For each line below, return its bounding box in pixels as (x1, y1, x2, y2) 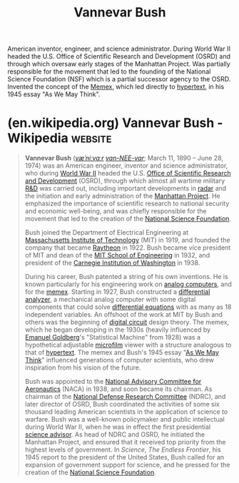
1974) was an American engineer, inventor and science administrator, (24, 161, 228, 170)
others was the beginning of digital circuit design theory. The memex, (24, 318, 230, 327)
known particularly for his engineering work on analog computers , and (24, 280, 232, 289)
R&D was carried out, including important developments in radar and (24, 184, 227, 193)
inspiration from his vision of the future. (24, 363, 141, 372)
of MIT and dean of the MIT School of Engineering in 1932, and (24, 251, 210, 260)
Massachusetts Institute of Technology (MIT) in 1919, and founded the (24, 236, 230, 245)
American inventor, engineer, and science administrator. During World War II (7, 44, 230, 54)
